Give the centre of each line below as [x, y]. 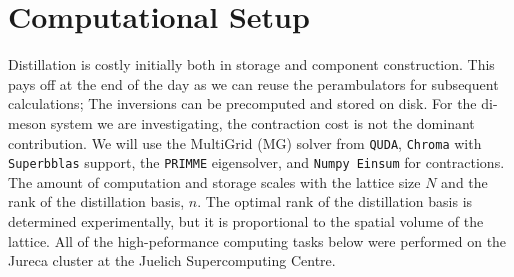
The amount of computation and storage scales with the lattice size [214, 181]
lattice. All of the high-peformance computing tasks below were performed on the [257, 240]
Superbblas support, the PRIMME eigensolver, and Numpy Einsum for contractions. [256, 162]
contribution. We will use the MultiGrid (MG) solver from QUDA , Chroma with [245, 142]
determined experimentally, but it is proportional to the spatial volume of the [246, 221]
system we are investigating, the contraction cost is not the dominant [262, 122]
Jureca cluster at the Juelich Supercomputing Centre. [172, 260]
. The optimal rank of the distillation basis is [335, 201]
